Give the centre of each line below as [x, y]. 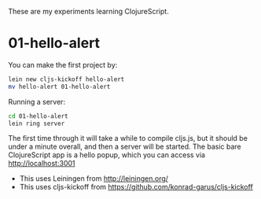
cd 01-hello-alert [38, 116]
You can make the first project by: [63, 64]
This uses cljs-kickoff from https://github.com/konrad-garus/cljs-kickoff [136, 187]
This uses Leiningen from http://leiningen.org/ [94, 179]
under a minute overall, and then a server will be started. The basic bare [125, 147]
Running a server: [37, 101]
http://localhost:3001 [42, 164]
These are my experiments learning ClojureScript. [88, 11]
